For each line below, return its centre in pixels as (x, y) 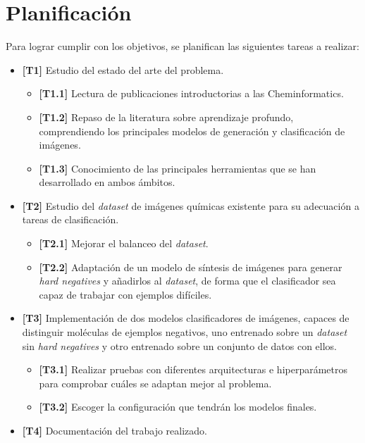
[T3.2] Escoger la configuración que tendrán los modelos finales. (178, 407)
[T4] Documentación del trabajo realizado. (115, 430)
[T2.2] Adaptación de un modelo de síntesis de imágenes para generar (191, 267)
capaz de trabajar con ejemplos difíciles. (125, 294)
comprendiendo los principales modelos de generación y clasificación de (192, 131)
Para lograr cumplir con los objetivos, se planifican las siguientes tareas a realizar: (182, 46)
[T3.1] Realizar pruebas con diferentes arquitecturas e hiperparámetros (193, 369)
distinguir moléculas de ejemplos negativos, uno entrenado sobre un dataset (185, 332)
